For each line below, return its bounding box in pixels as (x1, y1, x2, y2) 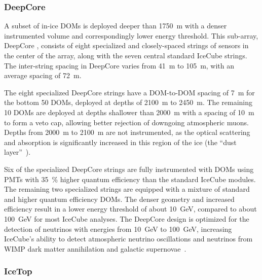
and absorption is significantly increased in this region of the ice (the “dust (4, 136, 237, 147)
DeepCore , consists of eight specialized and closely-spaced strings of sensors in (4, 40, 249, 51)
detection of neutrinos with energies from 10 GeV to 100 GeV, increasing (4, 223, 232, 234)
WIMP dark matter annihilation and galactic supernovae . (4, 243, 186, 254)
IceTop (4, 265, 32, 277)
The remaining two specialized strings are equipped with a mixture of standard (4, 184, 250, 194)
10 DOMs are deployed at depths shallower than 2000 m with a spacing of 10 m (4, 107, 254, 117)
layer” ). (4, 147, 31, 157)
